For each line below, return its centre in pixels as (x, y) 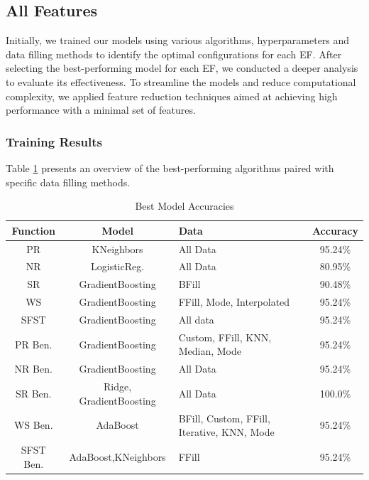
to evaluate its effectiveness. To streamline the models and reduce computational (181, 81)
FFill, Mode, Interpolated (234, 302)
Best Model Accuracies (184, 206)
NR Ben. (33, 369)
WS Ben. (33, 425)
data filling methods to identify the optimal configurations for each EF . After (174, 54)
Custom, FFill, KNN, (225, 337)
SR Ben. (33, 393)
